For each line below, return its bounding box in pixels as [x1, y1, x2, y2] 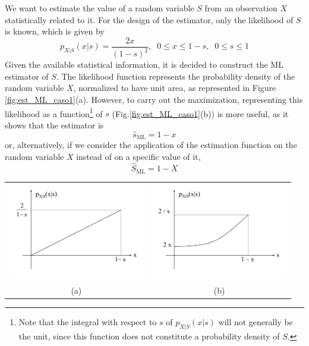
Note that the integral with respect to [18, 315, 157, 328]
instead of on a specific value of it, [76, 150, 201, 162]
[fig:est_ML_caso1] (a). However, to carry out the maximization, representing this [5, 93, 303, 105]
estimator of [5, 70, 49, 82]
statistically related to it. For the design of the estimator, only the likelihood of [5, 13, 294, 26]
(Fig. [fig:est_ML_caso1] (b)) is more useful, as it [112, 107, 289, 119]
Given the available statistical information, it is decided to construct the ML [5, 58, 283, 71]
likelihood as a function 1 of [5, 105, 103, 119]
